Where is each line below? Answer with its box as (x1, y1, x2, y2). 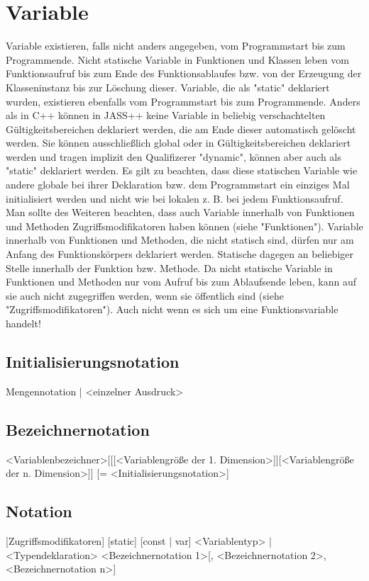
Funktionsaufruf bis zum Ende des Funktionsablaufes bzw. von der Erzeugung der (6, 66, 362, 81)
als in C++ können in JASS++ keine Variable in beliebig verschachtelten (6, 108, 326, 123)
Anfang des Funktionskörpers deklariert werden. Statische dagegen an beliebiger (6, 247, 353, 261)
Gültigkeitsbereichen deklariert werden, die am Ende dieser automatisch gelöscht (6, 121, 356, 136)
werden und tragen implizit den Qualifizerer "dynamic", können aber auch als (6, 149, 341, 164)
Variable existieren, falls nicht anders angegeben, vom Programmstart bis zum (6, 38, 346, 53)
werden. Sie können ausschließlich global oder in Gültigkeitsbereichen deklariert (6, 135, 351, 150)
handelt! (6, 316, 41, 330)
